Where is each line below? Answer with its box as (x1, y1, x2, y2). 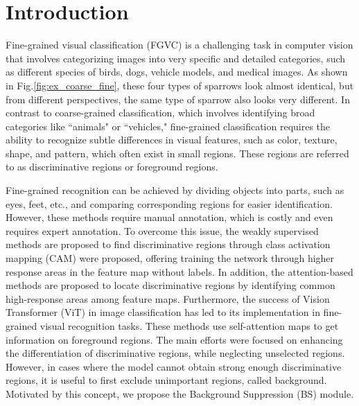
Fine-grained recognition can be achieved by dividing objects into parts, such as (6, 183, 344, 197)
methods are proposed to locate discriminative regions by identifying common (6, 278, 335, 292)
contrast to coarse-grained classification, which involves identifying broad (6, 105, 315, 120)
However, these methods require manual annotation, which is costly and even (6, 210, 333, 224)
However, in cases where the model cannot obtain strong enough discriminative (6, 359, 342, 373)
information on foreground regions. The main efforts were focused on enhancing (6, 332, 343, 346)
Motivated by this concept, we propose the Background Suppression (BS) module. (6, 386, 354, 400)
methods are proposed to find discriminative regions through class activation (6, 237, 331, 251)
